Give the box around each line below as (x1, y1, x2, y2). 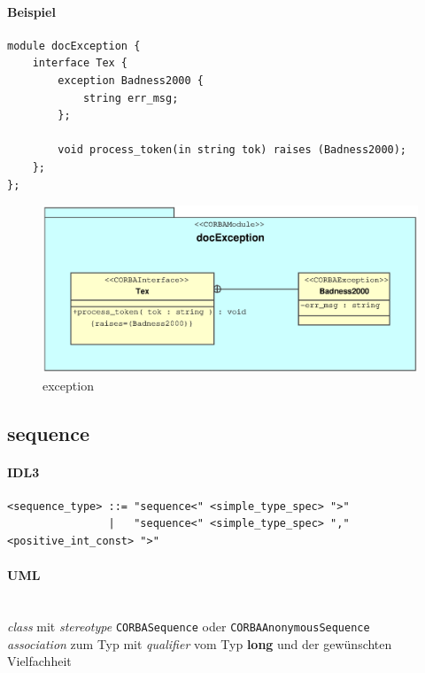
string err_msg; (82, 91, 179, 104)
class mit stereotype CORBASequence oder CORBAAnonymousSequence (7, 616, 370, 635)
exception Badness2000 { (58, 73, 204, 87)
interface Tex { (32, 57, 128, 70)
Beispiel (7, 2, 56, 20)
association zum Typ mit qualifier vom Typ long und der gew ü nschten (7, 634, 392, 653)
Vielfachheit (7, 652, 72, 670)
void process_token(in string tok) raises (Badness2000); (58, 143, 407, 157)
